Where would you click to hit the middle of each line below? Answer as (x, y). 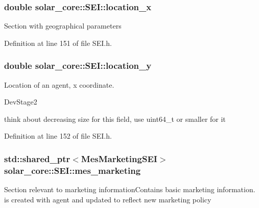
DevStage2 (21, 102)
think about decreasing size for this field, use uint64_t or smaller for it (115, 119)
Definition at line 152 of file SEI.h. (58, 136)
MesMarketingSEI (119, 158)
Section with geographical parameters (63, 26)
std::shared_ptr (37, 158)
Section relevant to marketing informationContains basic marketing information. (130, 189)
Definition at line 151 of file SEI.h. (58, 43)
